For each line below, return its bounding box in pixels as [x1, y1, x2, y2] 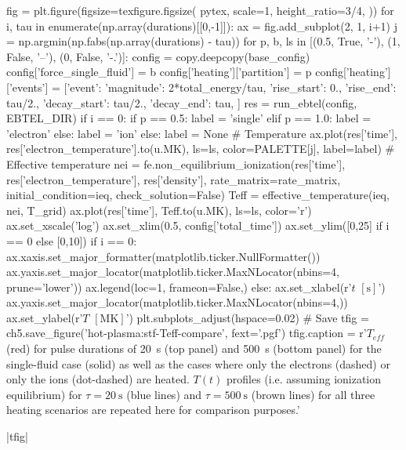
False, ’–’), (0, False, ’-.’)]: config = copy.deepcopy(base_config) [6, 48, 310, 64]
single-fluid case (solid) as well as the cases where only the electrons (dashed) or [6, 355, 390, 372]
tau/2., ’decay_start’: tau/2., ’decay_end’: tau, [6, 94, 234, 111]
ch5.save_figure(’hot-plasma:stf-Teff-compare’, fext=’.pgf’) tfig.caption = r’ [6, 325, 367, 341]
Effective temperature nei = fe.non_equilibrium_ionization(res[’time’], [6, 155, 346, 172]
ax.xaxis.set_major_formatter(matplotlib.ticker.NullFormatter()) [6, 248, 321, 264]
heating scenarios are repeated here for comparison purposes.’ [6, 401, 300, 418]
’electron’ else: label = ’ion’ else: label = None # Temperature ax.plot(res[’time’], [6, 125, 397, 141]
